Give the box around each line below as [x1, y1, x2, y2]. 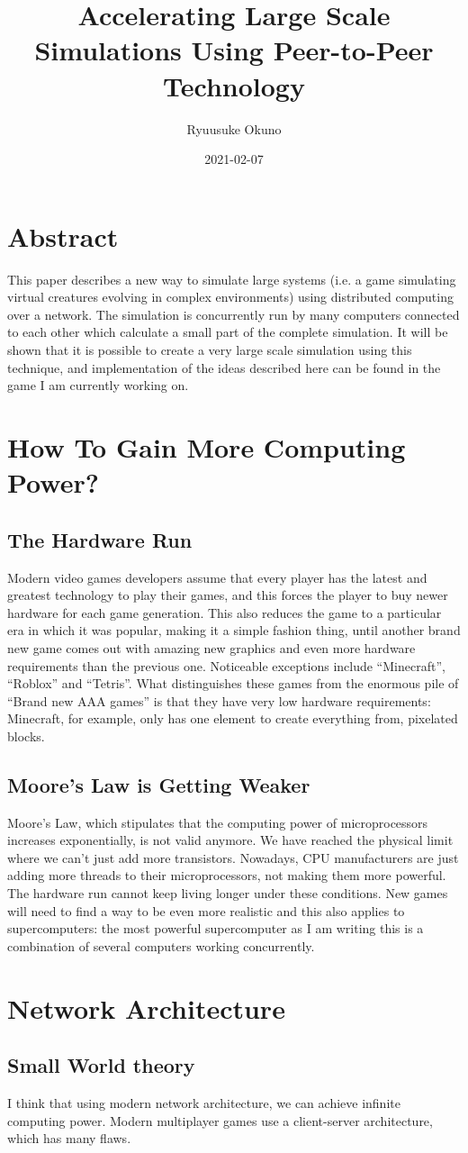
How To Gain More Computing [7, 428, 406, 465]
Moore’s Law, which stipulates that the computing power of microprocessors [7, 813, 428, 831]
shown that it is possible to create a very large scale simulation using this [7, 340, 412, 359]
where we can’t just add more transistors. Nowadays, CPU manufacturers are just [7, 848, 459, 867]
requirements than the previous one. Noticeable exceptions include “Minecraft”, [7, 656, 445, 675]
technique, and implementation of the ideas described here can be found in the [7, 358, 441, 377]
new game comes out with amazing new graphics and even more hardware [7, 638, 416, 657]
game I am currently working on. [7, 376, 189, 395]
